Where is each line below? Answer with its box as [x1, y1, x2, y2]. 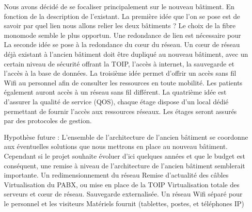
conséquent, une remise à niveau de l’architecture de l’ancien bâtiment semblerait [4, 160, 245, 170]
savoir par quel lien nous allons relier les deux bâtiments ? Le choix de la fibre [4, 20, 236, 31]
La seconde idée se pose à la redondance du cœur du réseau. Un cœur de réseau [4, 39, 240, 49]
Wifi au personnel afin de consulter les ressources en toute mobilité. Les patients [4, 77, 243, 87]
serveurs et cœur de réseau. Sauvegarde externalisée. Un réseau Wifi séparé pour [4, 189, 243, 199]
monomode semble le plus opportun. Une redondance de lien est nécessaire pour [4, 30, 241, 40]
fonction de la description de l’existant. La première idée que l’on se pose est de [4, 11, 240, 21]
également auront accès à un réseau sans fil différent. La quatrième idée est [4, 87, 227, 97]
